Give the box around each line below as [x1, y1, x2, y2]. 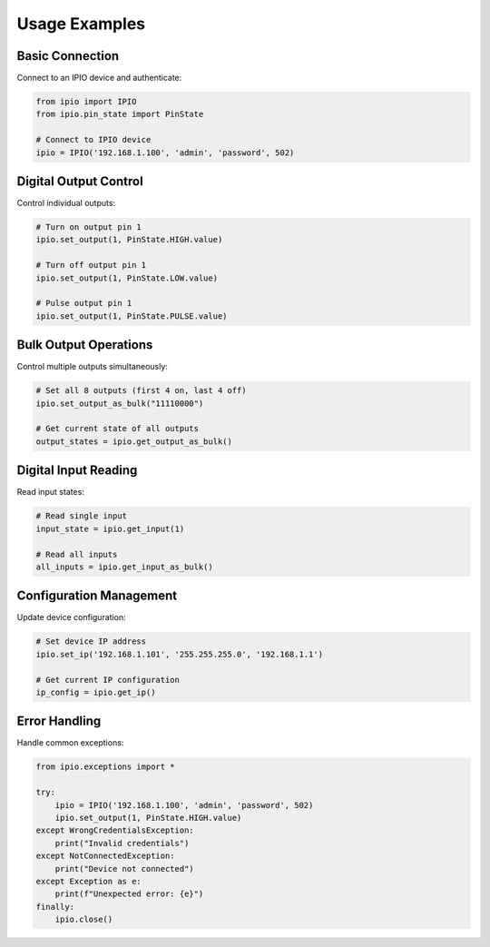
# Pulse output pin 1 [35, 298, 132, 309]
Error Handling [16, 714, 102, 729]
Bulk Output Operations [16, 337, 153, 353]
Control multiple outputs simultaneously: [16, 361, 168, 372]
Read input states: [16, 487, 85, 498]
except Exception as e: [35, 876, 142, 886]
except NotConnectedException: [35, 851, 176, 862]
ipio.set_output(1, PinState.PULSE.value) [35, 311, 228, 321]
